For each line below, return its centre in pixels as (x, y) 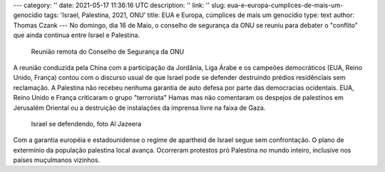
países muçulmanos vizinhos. (56, 160)
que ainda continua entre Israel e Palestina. (77, 35)
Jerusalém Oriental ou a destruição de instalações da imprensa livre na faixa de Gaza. (139, 108)
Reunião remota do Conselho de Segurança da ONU (108, 51)
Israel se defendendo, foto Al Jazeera (86, 123)
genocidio (28, 15)
